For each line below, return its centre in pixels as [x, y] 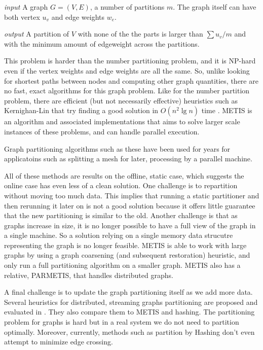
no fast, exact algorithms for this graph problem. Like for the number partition [127, 91]
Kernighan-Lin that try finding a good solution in [81, 110]
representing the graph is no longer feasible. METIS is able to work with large [125, 245]
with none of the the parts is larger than [140, 34]
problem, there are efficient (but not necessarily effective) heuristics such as [121, 100]
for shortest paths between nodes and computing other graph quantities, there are [131, 80]
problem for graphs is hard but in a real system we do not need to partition [122, 322]
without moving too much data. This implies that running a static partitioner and [132, 195]
